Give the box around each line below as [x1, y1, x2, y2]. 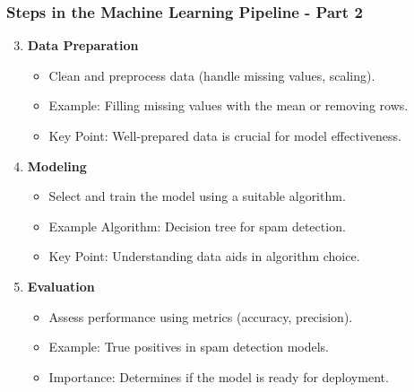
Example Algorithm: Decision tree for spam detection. [48, 216, 346, 235]
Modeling [27, 156, 87, 175]
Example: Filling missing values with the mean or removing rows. [48, 96, 409, 115]
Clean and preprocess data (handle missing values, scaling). [48, 65, 375, 84]
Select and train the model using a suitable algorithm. [48, 187, 346, 205]
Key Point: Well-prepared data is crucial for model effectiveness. [48, 126, 401, 144]
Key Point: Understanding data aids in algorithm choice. [48, 247, 360, 266]
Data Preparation [27, 36, 139, 55]
